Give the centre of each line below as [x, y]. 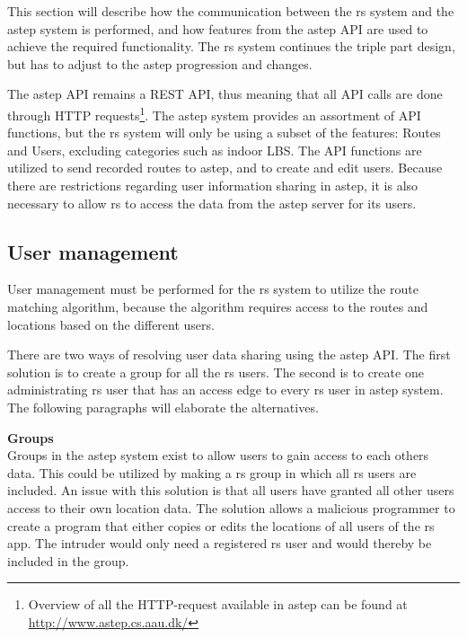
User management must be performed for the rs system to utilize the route [213, 289]
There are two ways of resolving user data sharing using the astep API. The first [229, 354]
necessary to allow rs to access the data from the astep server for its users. [212, 203]
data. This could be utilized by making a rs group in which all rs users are [212, 472]
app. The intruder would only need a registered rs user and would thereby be [220, 543]
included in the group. [68, 560]
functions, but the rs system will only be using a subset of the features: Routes [224, 133]
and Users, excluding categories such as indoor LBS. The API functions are [215, 150]
